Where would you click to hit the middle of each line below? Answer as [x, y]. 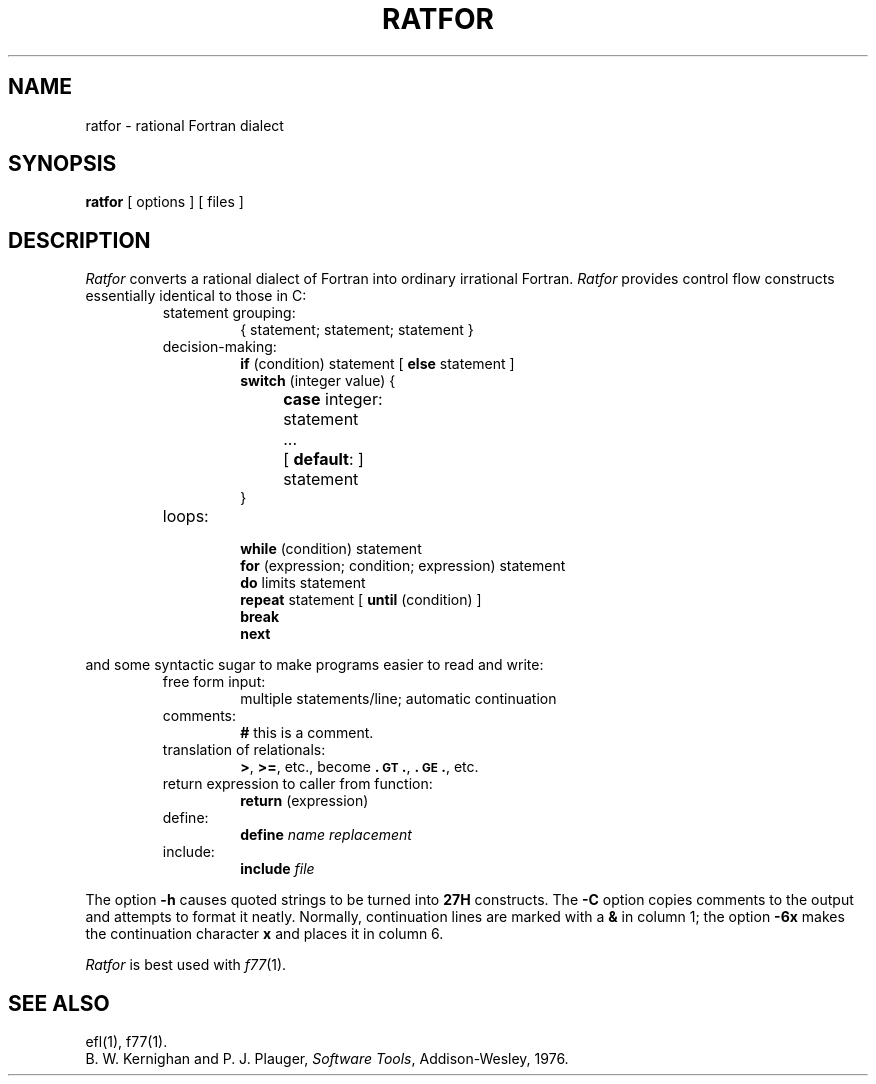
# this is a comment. [307, 733]
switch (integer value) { [318, 381]
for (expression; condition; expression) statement [403, 566]
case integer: [333, 399]
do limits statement [303, 583]
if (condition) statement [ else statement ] [377, 364]
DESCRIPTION [79, 240]
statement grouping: [229, 313]
